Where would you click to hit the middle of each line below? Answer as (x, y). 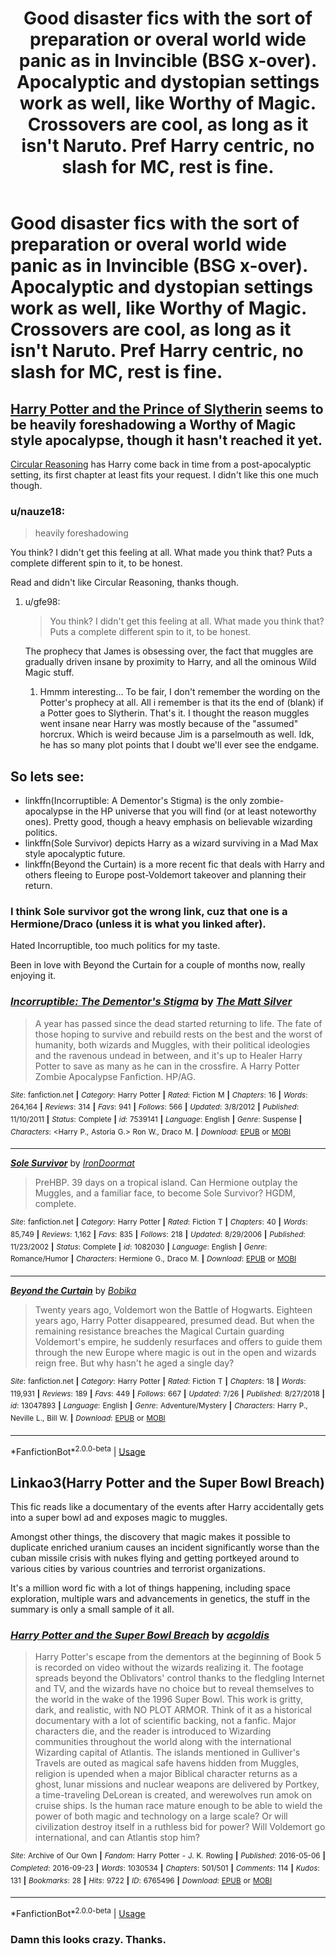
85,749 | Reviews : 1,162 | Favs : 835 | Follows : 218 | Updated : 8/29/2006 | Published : (158, 1234)
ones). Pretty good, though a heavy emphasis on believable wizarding (168, 822)
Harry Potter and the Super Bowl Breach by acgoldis (140, 1635)
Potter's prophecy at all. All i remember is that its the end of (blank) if (181, 703)
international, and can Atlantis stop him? (117, 1838)
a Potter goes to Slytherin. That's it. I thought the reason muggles (174, 713)
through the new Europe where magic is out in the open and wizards (175, 1352)
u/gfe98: (42, 602)
